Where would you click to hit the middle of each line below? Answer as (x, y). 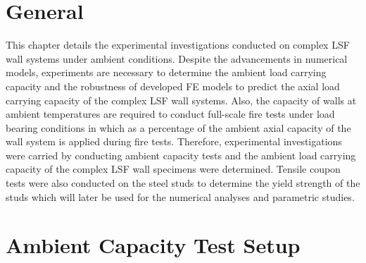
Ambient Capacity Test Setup (153, 245)
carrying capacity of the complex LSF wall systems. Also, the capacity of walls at (181, 100)
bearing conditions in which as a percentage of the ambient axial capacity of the (178, 127)
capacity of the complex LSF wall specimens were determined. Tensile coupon (173, 169)
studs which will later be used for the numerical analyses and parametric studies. (180, 196)
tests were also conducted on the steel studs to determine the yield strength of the (183, 183)
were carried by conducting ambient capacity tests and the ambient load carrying (181, 155)
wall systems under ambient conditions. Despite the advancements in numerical (177, 58)
